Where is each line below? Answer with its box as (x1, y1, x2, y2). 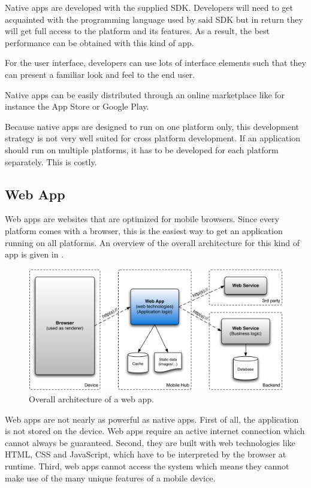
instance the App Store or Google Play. (5, 100, 149, 113)
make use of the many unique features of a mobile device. (5, 471, 216, 484)
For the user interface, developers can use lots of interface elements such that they (5, 56, 306, 69)
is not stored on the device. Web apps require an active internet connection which (5, 425, 305, 437)
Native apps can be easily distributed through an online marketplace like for (5, 88, 285, 101)
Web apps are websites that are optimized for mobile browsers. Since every (5, 213, 279, 225)
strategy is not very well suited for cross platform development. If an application (5, 132, 300, 144)
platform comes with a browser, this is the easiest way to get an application (5, 224, 283, 237)
